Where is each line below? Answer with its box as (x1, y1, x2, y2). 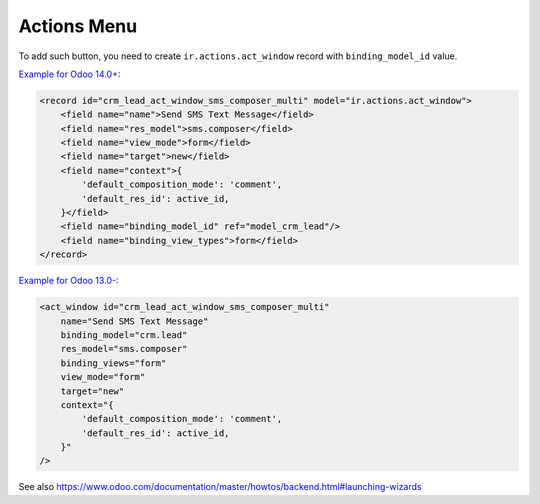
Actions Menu (18, 15, 138, 37)
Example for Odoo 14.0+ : (18, 68, 121, 80)
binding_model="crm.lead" (60, 329, 188, 340)
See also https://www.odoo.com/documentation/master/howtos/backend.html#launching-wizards (18, 481, 422, 493)
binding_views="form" (60, 357, 167, 369)
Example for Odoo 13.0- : (18, 275, 119, 287)
